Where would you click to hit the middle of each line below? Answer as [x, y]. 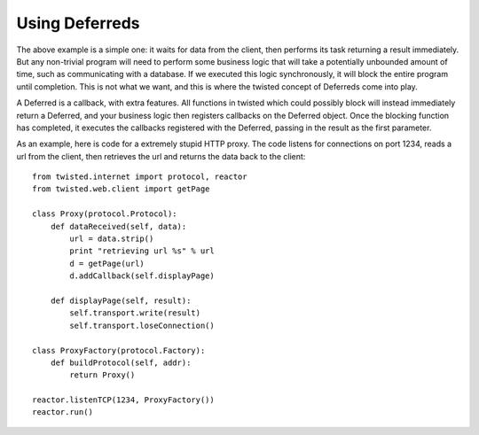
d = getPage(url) [107, 263]
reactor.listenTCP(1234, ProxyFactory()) [123, 400]
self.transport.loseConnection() [142, 325]
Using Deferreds [78, 23]
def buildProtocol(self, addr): [121, 362]
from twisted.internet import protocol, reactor [140, 177]
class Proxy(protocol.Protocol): [105, 214]
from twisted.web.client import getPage [121, 189]
